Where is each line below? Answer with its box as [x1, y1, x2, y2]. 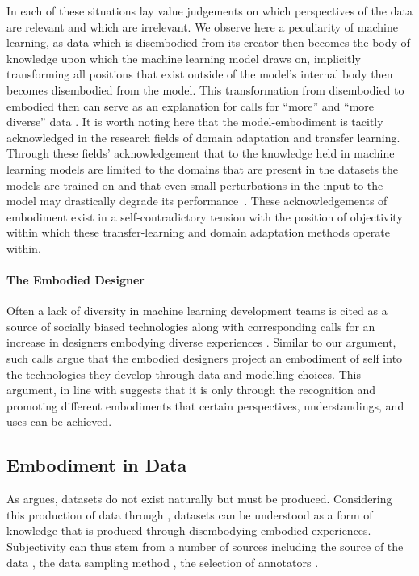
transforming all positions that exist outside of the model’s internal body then [6, 65, 393, 82]
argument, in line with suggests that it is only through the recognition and [6, 381, 376, 398]
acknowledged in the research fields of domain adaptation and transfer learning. [6, 128, 400, 145]
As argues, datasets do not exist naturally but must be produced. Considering [6, 490, 392, 507]
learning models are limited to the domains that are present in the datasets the [6, 160, 399, 177]
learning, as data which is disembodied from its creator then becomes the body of [6, 34, 410, 51]
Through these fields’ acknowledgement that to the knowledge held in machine [6, 145, 395, 162]
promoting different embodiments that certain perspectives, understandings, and [6, 397, 404, 414]
